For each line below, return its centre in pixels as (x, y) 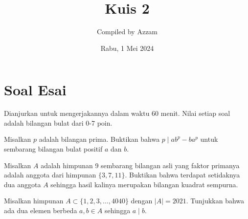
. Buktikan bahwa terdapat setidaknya (182, 175)
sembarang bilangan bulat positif (53, 149)
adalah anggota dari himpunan (50, 175)
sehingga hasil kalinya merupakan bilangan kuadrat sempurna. (144, 184)
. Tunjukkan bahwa (215, 201)
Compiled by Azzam (127, 32)
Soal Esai (35, 90)
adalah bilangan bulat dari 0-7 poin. (58, 122)
